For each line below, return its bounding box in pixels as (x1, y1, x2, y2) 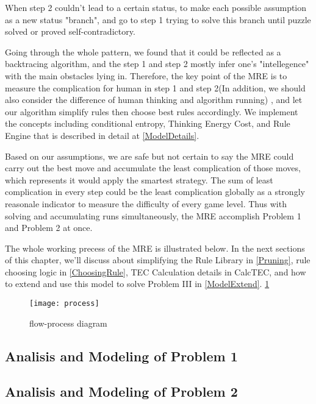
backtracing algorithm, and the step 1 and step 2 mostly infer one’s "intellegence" (5, 57, 309, 70)
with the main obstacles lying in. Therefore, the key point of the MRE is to (5, 69, 287, 82)
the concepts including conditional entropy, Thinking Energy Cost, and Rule (5, 117, 290, 130)
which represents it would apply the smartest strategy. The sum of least (5, 173, 273, 186)
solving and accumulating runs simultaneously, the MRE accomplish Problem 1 (5, 209, 301, 222)
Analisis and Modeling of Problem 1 (5, 346, 238, 365)
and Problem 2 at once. (5, 221, 93, 234)
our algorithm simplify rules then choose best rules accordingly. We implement (5, 105, 298, 118)
